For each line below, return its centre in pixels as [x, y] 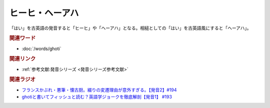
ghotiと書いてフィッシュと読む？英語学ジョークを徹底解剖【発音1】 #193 [97, 97]
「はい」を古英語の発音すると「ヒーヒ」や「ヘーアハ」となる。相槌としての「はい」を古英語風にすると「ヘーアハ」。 [130, 28]
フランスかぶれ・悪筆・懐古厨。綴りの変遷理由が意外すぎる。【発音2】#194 [99, 89]
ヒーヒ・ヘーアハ [44, 13]
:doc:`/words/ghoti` [41, 48]
